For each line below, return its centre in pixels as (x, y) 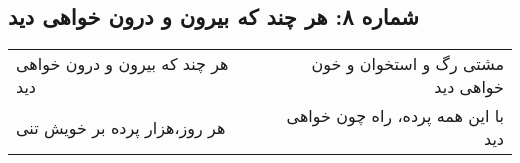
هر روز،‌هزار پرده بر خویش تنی (121, 127)
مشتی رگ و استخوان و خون (407, 64)
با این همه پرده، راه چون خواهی (395, 116)
